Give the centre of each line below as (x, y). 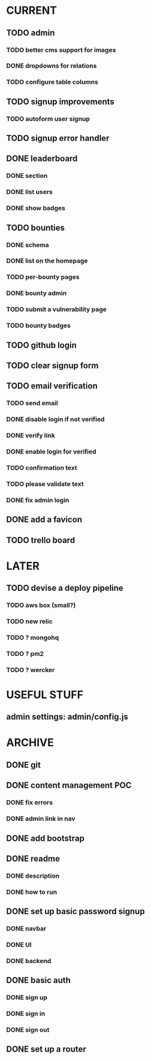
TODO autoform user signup (48, 119)
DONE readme (33, 859)
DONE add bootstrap (46, 838)
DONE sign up (27, 997)
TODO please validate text (45, 484)
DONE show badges (36, 208)
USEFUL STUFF (45, 695)
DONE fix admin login (38, 500)
